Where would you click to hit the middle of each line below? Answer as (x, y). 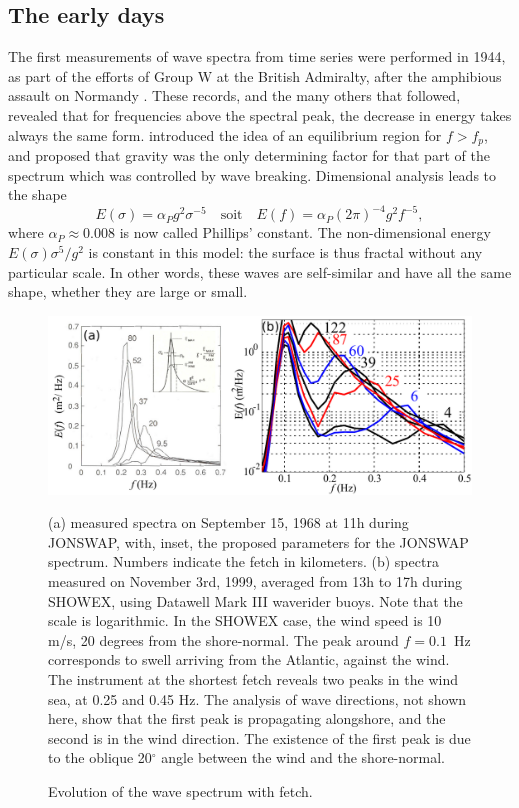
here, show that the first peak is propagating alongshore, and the (247, 718)
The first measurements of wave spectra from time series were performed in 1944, (257, 56)
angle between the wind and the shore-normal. (303, 757)
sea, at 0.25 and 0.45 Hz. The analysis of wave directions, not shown (257, 698)
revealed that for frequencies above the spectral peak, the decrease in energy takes (260, 114)
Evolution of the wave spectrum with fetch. (180, 790)
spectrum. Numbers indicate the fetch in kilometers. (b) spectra (243, 561)
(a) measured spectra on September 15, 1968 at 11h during (228, 522)
